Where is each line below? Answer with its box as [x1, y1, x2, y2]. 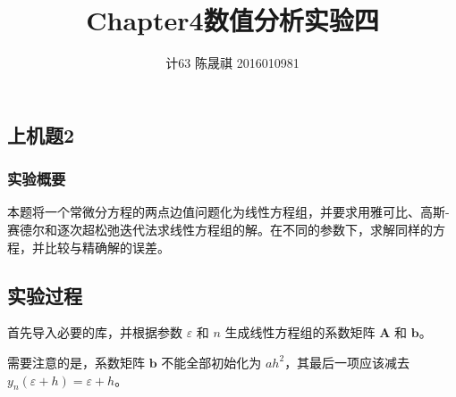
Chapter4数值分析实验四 [86, 2, 379, 38]
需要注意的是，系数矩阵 [7, 352, 145, 371]
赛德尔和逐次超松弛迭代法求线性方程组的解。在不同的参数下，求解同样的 [7, 219, 433, 238]
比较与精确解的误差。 [44, 237, 170, 256]
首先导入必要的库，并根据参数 [7, 323, 182, 342]
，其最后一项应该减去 [284, 352, 410, 371]
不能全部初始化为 [161, 352, 262, 371]
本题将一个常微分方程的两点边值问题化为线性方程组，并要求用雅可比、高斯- [7, 203, 450, 221]
